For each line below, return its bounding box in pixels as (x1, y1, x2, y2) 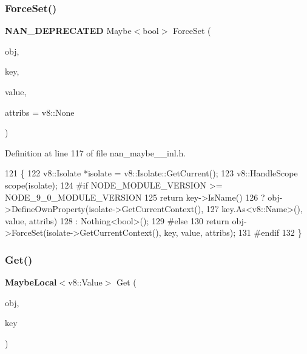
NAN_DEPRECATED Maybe (5, 24, 132, 37)
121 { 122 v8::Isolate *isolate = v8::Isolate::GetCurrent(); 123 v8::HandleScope (5, 167, 298, 179)
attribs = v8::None (5, 105, 75, 118)
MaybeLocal (5, 276, 57, 289)
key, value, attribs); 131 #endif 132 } (164, 226, 302, 239)
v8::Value (68, 276, 103, 289)
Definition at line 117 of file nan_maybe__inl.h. (5, 146, 186, 159)
